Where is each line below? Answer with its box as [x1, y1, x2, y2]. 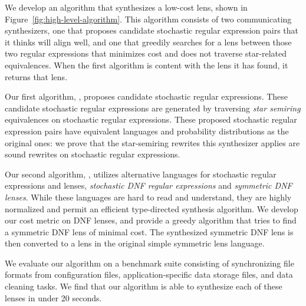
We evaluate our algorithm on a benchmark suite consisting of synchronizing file [5, 256, 294, 269]
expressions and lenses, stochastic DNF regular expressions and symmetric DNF [5, 179, 292, 192]
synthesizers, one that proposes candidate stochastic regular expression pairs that [5, 24, 298, 37]
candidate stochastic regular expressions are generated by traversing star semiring [5, 101, 301, 114]
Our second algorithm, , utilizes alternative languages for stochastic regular [5, 167, 277, 180]
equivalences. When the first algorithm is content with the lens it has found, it [5, 58, 288, 71]
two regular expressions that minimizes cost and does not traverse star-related [5, 47, 287, 60]
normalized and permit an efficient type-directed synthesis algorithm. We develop [5, 202, 298, 215]
